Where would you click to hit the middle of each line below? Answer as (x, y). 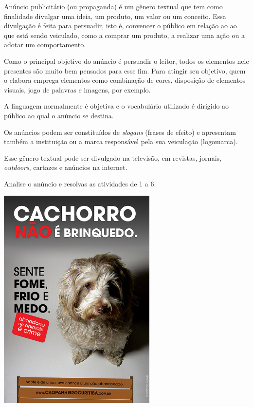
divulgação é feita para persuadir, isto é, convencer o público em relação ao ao (120, 26)
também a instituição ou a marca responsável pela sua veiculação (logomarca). (121, 141)
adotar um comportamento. (45, 45)
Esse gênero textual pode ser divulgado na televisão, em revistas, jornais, (113, 157)
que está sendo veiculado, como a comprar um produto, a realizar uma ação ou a (124, 35)
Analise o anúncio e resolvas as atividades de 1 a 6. (80, 183)
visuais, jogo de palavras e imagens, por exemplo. (77, 89)
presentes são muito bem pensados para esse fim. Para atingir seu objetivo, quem (125, 70)
